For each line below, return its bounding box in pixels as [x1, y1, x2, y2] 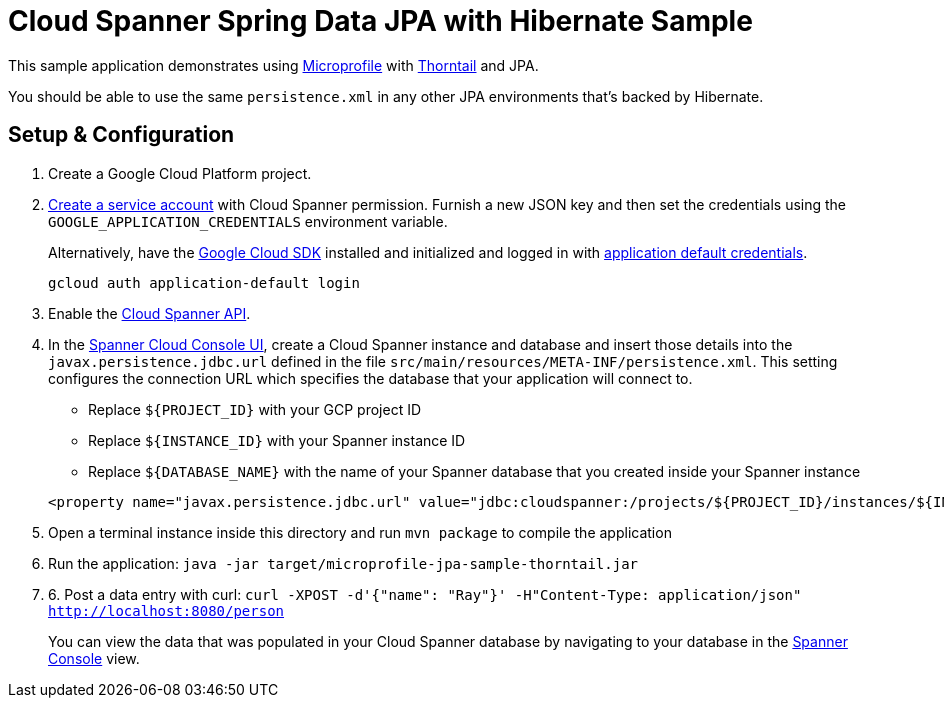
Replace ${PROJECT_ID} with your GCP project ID [88, 400, 422, 418]
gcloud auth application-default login [48, 274, 360, 291]
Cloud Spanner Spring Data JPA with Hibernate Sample [8, 4, 753, 38]
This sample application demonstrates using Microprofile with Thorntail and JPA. [8, 56, 539, 74]
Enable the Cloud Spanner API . [48, 304, 251, 322]
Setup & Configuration [8, 122, 235, 148]
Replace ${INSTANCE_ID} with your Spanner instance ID [88, 431, 466, 449]
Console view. [48, 649, 140, 667]
